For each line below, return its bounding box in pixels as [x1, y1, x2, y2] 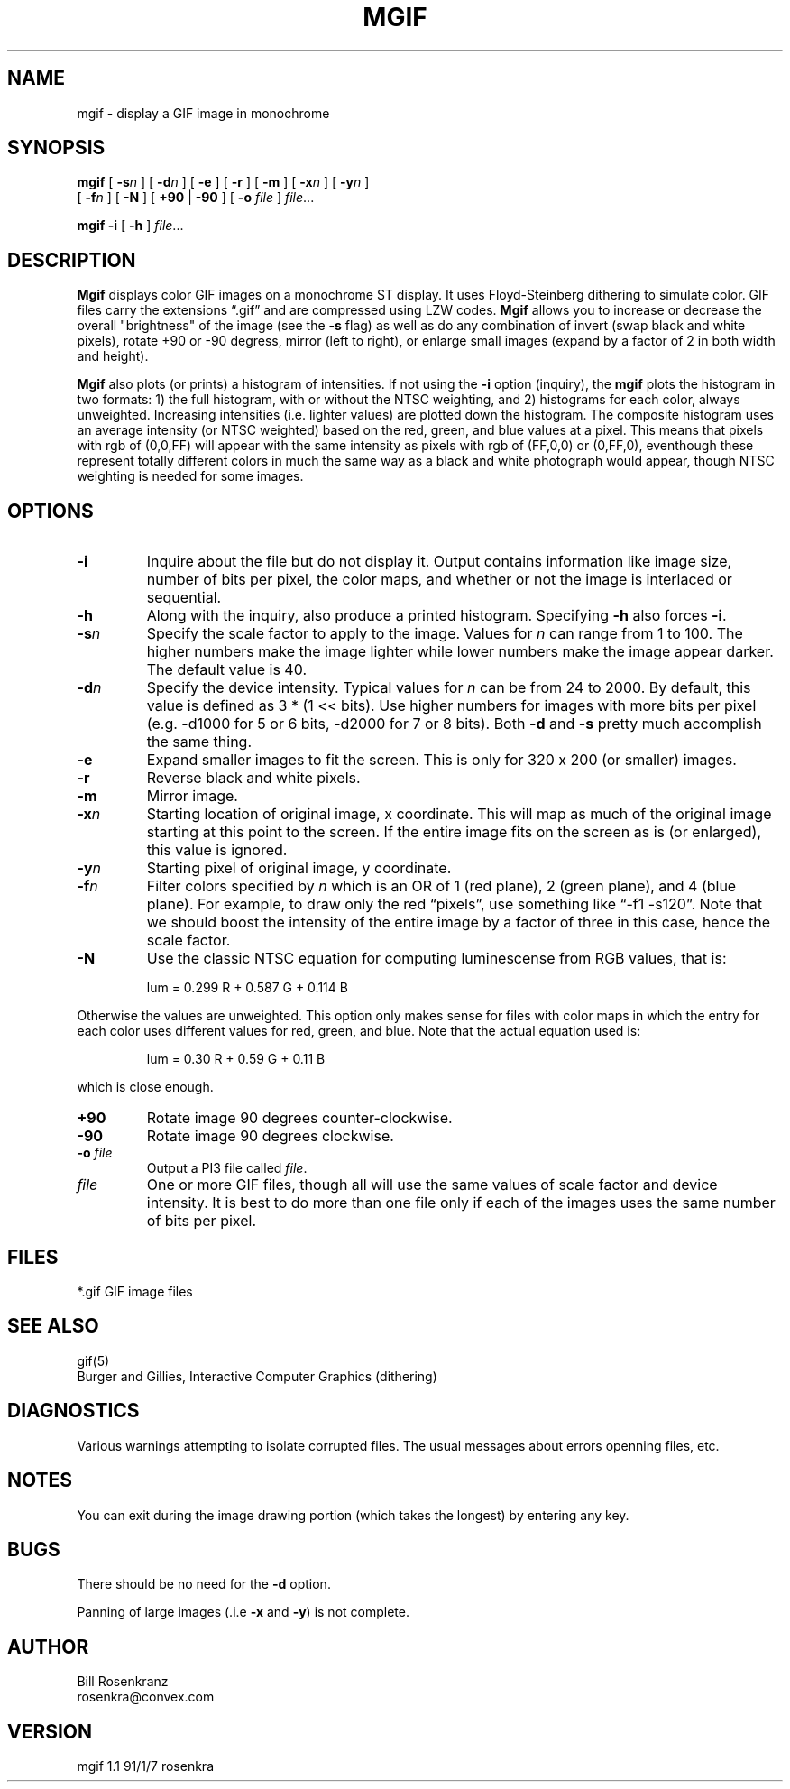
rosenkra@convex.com [77, 1689, 215, 1705]
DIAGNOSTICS [7, 1399, 140, 1423]
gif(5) [77, 1352, 110, 1369]
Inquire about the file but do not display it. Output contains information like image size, [146, 552, 732, 571]
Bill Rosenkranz [77, 1674, 169, 1690]
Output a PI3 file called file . [146, 1160, 308, 1176]
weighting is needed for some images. [77, 468, 304, 484]
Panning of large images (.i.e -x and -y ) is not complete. [77, 1604, 409, 1620]
